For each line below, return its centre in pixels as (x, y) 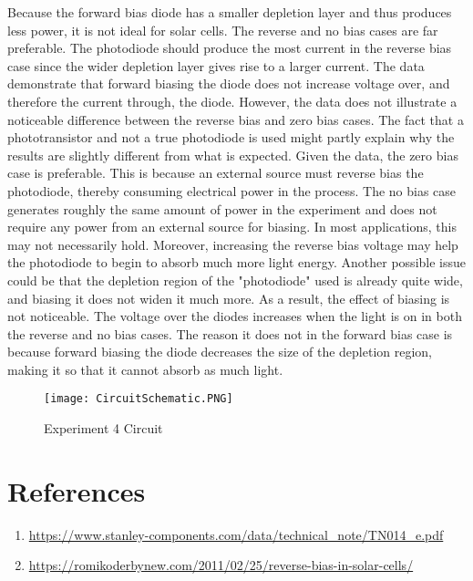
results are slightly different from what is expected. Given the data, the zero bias (233, 155)
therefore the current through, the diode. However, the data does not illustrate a (232, 101)
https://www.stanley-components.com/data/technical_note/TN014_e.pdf (236, 534)
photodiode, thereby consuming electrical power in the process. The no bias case (232, 190)
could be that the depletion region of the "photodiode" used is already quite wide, (235, 280)
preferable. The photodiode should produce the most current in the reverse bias (230, 48)
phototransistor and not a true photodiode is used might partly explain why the (231, 137)
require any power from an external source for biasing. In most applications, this (232, 227)
